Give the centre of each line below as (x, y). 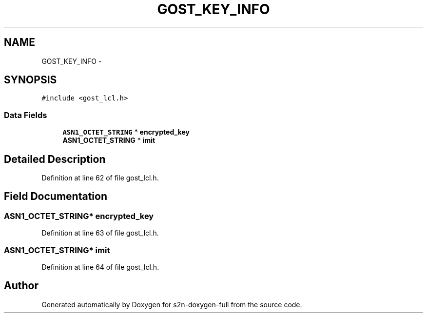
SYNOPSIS (30, 80)
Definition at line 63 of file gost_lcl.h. (100, 233)
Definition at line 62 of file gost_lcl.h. (100, 178)
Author (21, 286)
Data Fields (26, 115)
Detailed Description (55, 159)
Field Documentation (56, 197)
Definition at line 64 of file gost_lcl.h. (100, 267)
